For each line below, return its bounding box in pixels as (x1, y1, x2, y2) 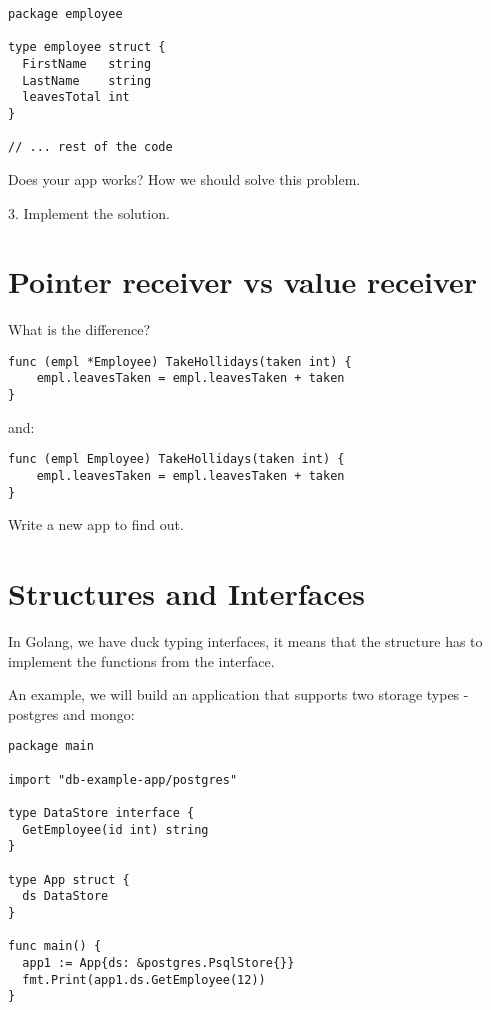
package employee (8, 7, 123, 21)
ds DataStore (22, 889, 109, 904)
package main (8, 739, 94, 754)
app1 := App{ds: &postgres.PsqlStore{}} (22, 955, 295, 970)
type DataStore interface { (8, 806, 195, 821)
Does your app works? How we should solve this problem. (8, 168, 361, 189)
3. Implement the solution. (8, 202, 170, 223)
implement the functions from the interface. (8, 650, 275, 671)
